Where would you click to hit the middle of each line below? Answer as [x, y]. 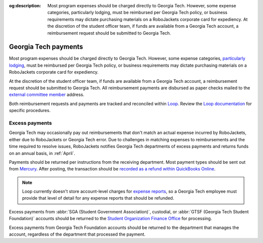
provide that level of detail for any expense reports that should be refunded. [98, 198]
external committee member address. [47, 94]
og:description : [25, 6]
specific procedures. [30, 111]
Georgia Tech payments [46, 47]
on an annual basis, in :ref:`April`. [42, 153]
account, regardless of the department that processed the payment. [77, 234]
